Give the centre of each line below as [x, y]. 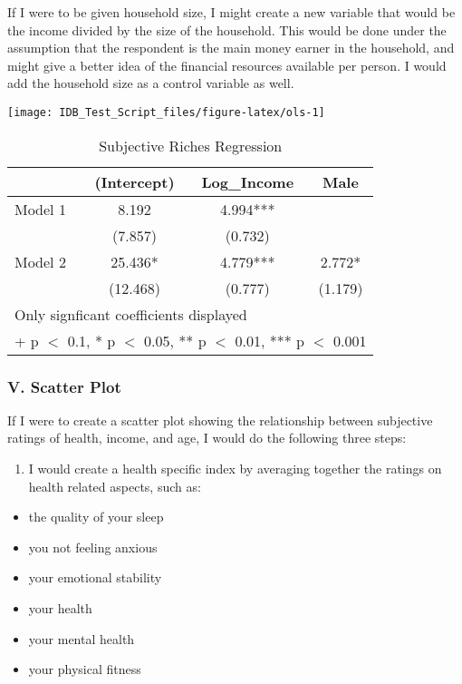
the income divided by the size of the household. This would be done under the [227, 29]
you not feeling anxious [93, 547]
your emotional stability [95, 577]
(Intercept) [135, 181]
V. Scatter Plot [64, 386]
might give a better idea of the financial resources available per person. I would [227, 65]
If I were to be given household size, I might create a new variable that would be [231, 12]
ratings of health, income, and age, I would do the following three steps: [207, 438]
